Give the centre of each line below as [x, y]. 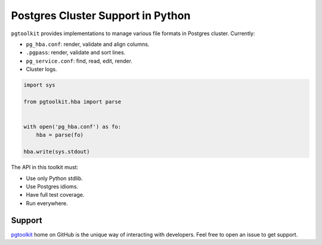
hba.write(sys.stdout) [57, 152]
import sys [39, 85]
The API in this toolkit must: [45, 168]
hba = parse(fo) [60, 135]
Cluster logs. [41, 69]
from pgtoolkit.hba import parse [72, 102]
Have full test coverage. [55, 195]
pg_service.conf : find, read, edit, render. [79, 61]
